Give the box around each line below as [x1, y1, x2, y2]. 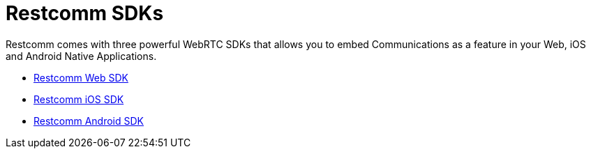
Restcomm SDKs [6, 1, 164, 25]
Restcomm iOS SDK [33, 93, 124, 105]
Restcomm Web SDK [33, 71, 128, 84]
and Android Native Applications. [6, 49, 157, 62]
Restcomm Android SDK [33, 114, 144, 127]
